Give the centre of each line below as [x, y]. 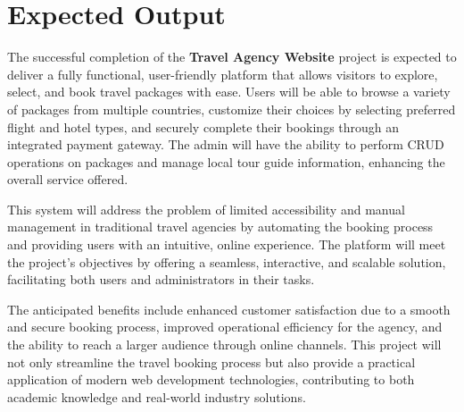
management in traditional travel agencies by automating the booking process [220, 227]
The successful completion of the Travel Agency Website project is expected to [232, 57]
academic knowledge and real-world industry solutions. [157, 396]
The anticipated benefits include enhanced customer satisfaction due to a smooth [229, 309]
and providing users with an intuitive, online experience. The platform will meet [227, 244]
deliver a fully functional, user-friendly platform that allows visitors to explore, [223, 74]
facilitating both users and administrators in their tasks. [161, 279]
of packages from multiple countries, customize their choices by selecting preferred [232, 109]
